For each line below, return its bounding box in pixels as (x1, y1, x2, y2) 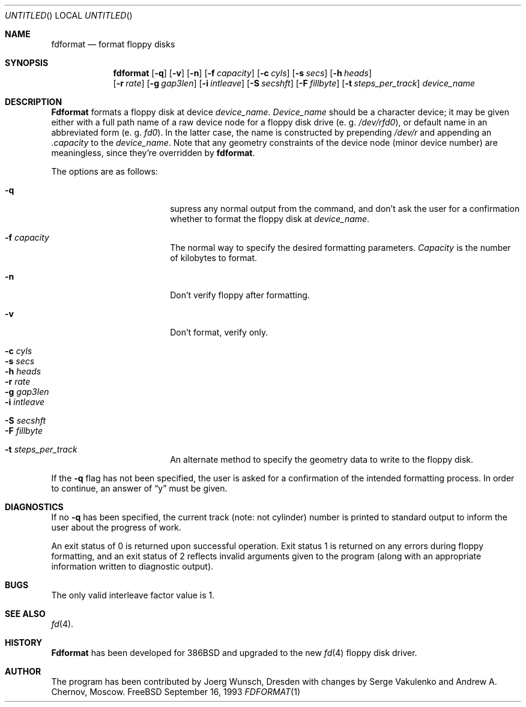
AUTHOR (5, 666, 41, 676)
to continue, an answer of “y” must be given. (51, 483, 228, 493)
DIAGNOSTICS (5, 502, 64, 512)
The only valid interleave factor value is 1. (51, 590, 215, 600)
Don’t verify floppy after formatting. (170, 290, 310, 300)
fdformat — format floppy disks (51, 39, 175, 49)
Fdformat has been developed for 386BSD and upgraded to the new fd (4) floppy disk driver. (51, 648, 417, 658)
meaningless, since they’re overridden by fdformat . (51, 148, 255, 158)
